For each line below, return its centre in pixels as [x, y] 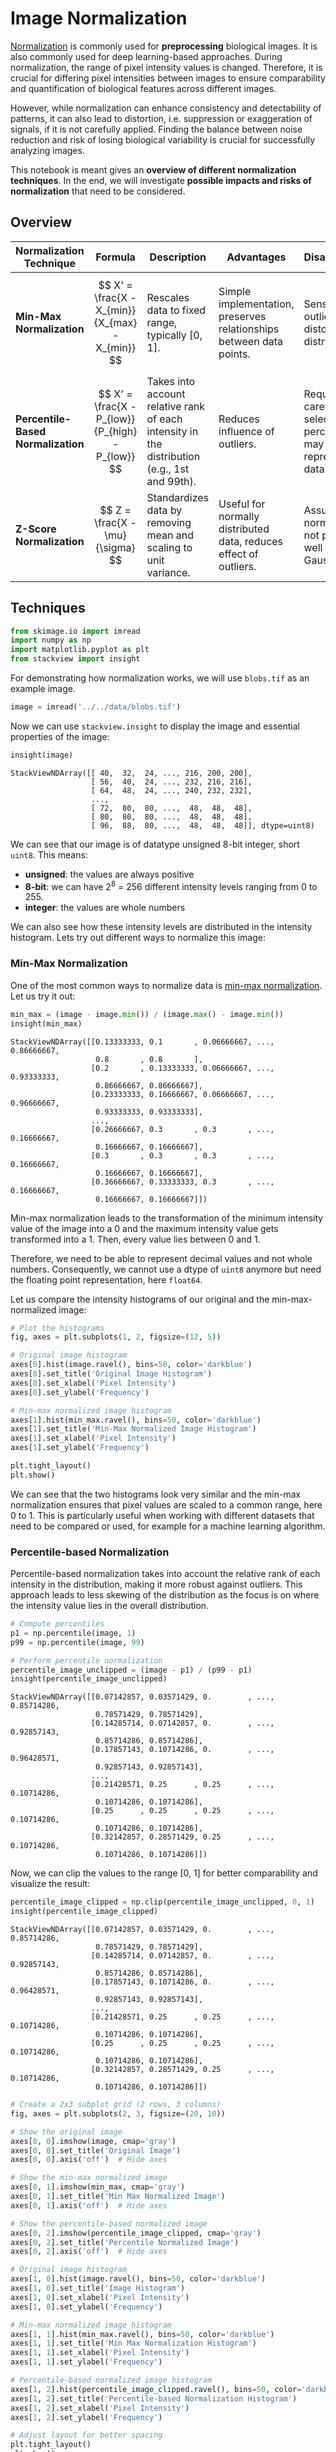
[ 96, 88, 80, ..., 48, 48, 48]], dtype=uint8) [202, 825]
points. [234, 354]
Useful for [242, 504]
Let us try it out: [43, 996]
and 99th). [171, 481]
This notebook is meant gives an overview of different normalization [153, 169]
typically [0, [174, 335]
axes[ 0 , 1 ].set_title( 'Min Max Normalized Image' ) [118, 2197]
